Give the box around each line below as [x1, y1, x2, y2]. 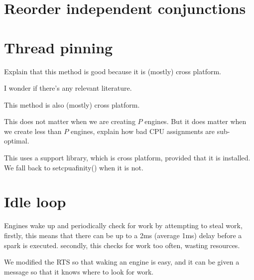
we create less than [4, 126, 62, 136]
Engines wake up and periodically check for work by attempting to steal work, [4, 220, 243, 231]
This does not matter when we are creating [4, 116, 135, 127]
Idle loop [4, 191, 66, 212]
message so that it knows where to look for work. [4, 266, 154, 277]
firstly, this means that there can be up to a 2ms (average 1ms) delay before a [4, 230, 242, 240]
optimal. [4, 136, 29, 146]
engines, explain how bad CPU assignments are [70, 126, 215, 136]
